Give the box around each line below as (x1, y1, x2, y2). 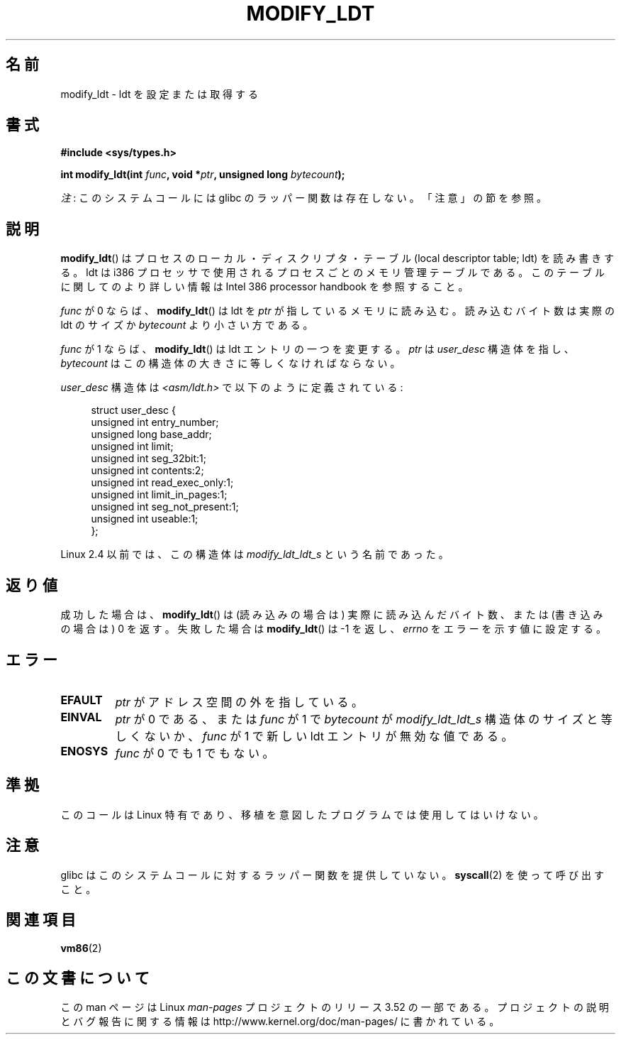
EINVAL (60, 709, 102, 724)
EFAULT (60, 692, 103, 707)
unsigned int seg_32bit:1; (91, 452, 206, 465)
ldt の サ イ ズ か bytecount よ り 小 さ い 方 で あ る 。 (60, 319, 313, 332)
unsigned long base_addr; (91, 428, 212, 441)
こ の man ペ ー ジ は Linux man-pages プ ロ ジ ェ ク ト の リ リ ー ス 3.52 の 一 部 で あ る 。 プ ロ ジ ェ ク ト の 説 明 (60, 1001, 609, 1014)
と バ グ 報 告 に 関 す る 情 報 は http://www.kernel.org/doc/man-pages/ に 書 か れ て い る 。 (60, 1015, 500, 1028)
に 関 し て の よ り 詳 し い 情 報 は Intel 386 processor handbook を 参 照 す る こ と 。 (60, 280, 469, 293)
